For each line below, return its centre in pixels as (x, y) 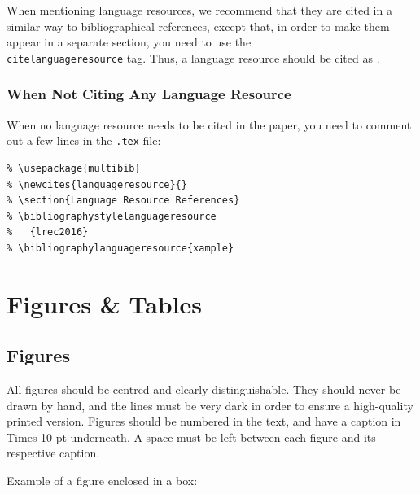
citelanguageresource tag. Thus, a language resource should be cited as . (193, 57)
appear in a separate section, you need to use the (129, 42)
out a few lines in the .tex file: (84, 140)
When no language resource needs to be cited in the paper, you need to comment (209, 124)
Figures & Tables (105, 303)
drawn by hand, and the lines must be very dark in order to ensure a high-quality (210, 405)
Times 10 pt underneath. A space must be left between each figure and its (191, 437)
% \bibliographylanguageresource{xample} (120, 248)
